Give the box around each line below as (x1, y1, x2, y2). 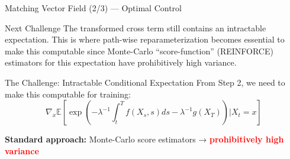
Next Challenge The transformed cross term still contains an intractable (5, 21, 266, 34)
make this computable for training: (5, 87, 131, 100)
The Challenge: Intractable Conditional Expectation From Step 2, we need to (5, 76, 285, 88)
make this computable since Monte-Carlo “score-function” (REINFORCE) (5, 44, 273, 57)
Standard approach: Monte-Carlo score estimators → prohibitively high (5, 133, 284, 145)
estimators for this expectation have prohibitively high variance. (5, 56, 237, 69)
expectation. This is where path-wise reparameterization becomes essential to (5, 33, 285, 46)
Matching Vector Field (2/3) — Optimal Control (5, 2, 182, 14)
